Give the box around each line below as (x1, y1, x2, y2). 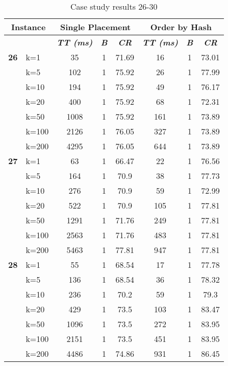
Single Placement (60, 21, 131, 33)
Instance (11, 21, 46, 33)
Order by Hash (150, 21, 212, 33)
